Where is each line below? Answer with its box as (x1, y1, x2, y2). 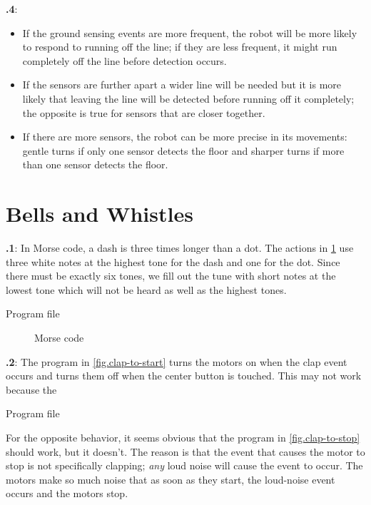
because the (6, 382, 57, 397)
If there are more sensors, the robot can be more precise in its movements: (22, 129, 347, 144)
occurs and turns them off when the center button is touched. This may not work (6, 368, 362, 383)
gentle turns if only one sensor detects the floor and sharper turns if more (22, 143, 345, 158)
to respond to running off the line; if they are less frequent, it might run (22, 39, 337, 54)
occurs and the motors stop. (6, 486, 128, 501)
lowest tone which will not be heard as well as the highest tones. (6, 282, 287, 297)
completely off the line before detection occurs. (22, 53, 227, 68)
